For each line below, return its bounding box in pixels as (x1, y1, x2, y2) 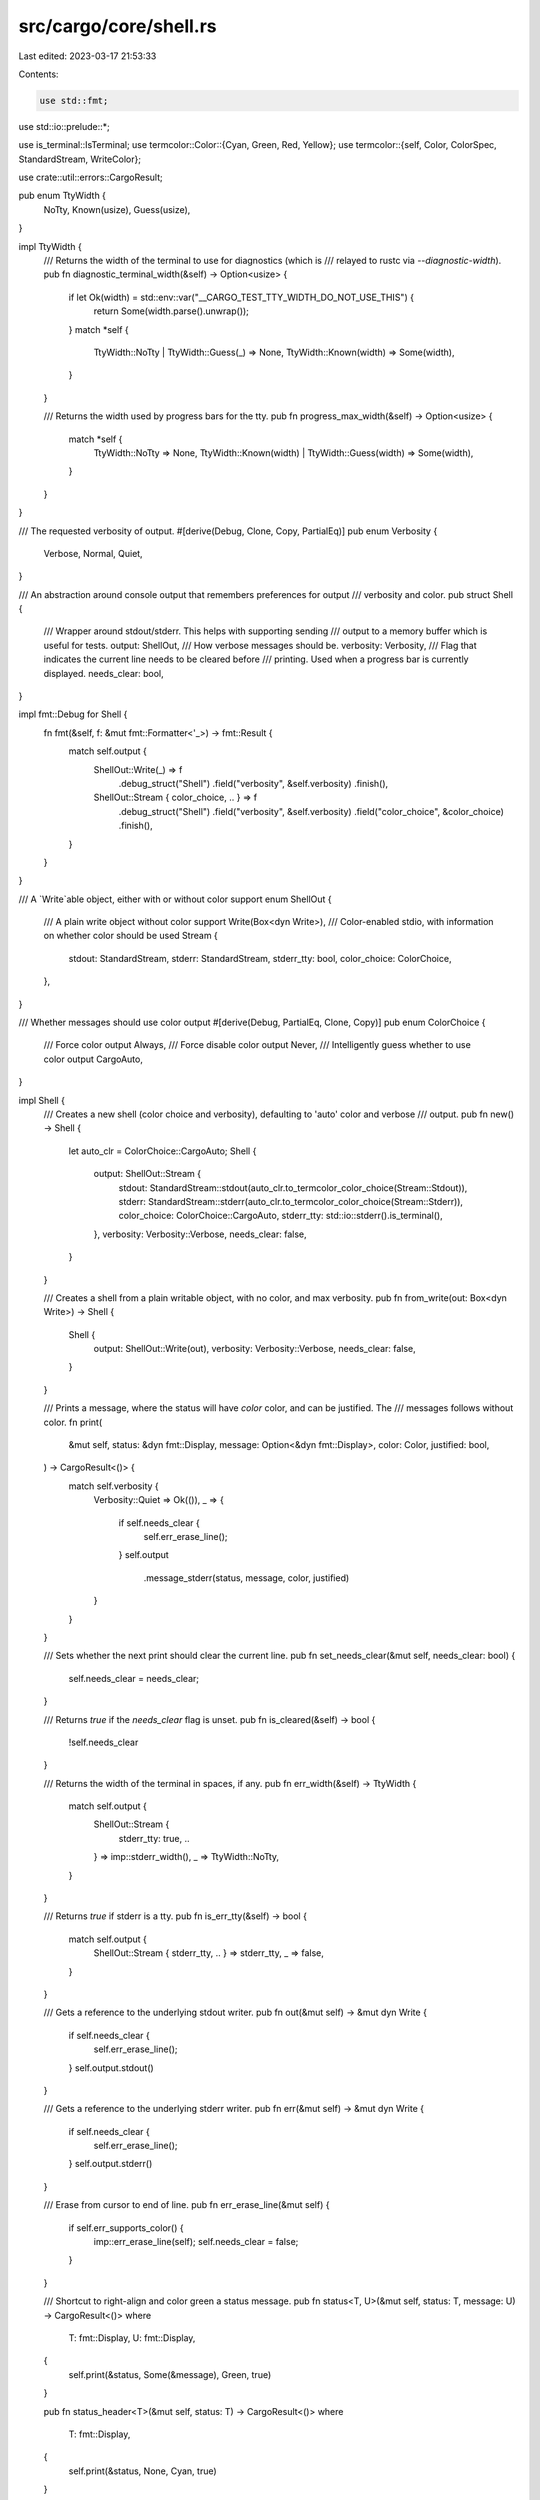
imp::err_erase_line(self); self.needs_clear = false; (93, 2236, 299, 2248)
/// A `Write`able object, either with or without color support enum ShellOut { (18, 893, 332, 905)
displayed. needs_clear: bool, (43, 667, 164, 679)
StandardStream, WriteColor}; (18, 153, 142, 165)
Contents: (18, 68, 59, 80)
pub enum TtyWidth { (18, 190, 107, 202)
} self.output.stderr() (68, 2158, 153, 2170)
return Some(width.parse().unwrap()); (93, 305, 250, 317)
